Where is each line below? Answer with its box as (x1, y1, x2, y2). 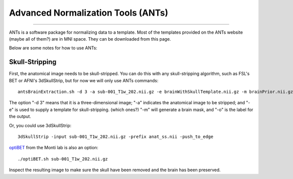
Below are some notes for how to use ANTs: (9, 45, 98, 51)
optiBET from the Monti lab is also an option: (9, 145, 99, 151)
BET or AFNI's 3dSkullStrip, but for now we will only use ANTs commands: (9, 77, 159, 83)
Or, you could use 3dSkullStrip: (9, 122, 72, 128)
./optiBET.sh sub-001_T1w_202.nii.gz (18, 156, 108, 161)
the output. (9, 113, 31, 119)
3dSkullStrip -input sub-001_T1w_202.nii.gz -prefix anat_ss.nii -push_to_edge (18, 134, 213, 139)
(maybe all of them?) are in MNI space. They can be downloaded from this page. (9, 36, 171, 42)
